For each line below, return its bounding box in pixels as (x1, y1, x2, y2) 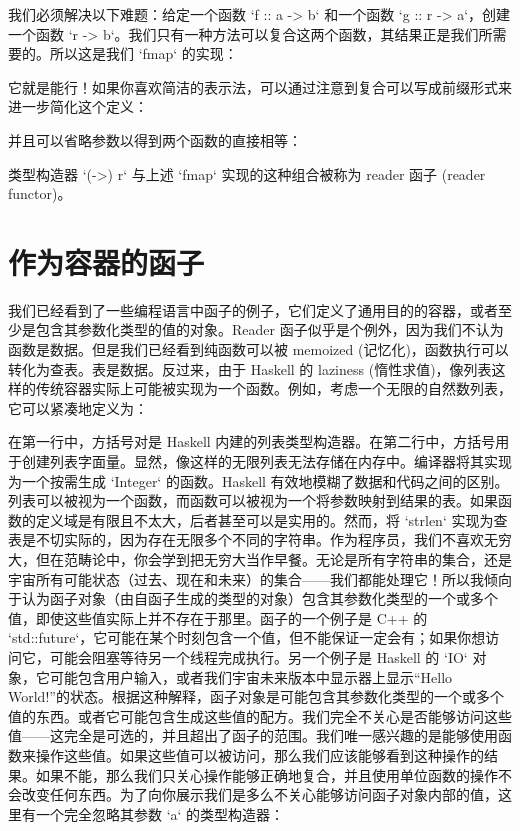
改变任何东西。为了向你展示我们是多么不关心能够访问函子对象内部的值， (21, 784, 498, 805)
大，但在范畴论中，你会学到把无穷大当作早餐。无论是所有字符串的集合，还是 (8, 549, 512, 569)
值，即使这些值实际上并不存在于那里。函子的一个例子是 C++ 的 (8, 607, 428, 628)
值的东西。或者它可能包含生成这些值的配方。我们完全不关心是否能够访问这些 (8, 705, 512, 726)
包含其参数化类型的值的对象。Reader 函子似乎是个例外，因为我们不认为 (35, 319, 504, 340)
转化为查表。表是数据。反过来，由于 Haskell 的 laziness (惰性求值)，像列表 (8, 358, 492, 379)
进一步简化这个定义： (8, 96, 148, 117)
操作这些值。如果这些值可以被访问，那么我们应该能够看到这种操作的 (35, 744, 484, 765)
